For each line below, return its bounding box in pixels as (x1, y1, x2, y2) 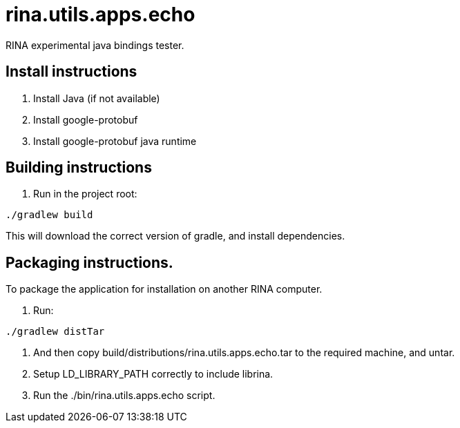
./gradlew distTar (6, 326, 105, 338)
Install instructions (6, 63, 137, 81)
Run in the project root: (33, 188, 137, 200)
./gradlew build (6, 209, 93, 221)
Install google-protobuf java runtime (33, 135, 197, 147)
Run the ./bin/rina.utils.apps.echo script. (33, 389, 215, 402)
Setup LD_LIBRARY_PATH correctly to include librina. (33, 368, 274, 380)
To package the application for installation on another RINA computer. (6, 283, 323, 295)
